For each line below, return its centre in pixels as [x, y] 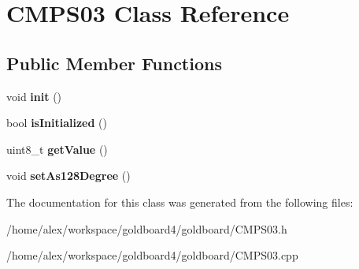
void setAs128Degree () [68, 176]
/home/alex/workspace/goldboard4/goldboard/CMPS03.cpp [152, 255]
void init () [34, 96]
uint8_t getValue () [57, 149]
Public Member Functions [114, 63]
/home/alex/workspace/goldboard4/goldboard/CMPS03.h [147, 228]
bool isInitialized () [57, 123]
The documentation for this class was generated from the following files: [180, 202]
